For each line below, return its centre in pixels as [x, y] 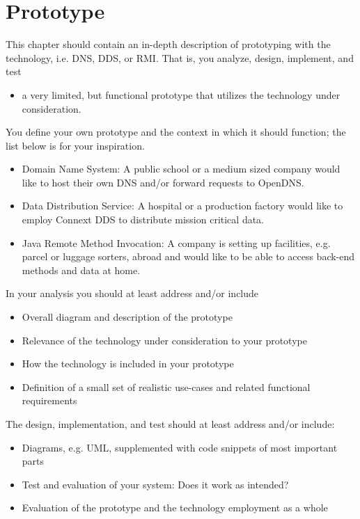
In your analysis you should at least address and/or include [132, 293]
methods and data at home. [81, 270]
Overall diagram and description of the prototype [127, 317]
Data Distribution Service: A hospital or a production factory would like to [182, 206]
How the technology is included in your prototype [128, 364]
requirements [49, 400]
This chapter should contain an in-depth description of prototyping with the [168, 44]
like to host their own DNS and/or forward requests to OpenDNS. [163, 182]
